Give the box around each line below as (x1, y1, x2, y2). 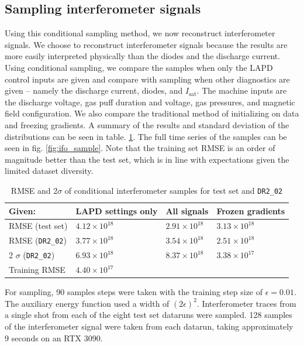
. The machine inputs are (196, 84, 287, 97)
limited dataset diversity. (5, 165, 94, 177)
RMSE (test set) (9, 220, 68, 232)
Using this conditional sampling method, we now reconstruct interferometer (5, 27, 275, 39)
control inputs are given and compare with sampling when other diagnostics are (5, 73, 290, 85)
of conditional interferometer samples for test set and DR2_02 (64, 184, 283, 196)
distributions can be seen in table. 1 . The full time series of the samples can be (5, 130, 287, 142)
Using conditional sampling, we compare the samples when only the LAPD (5, 61, 273, 73)
